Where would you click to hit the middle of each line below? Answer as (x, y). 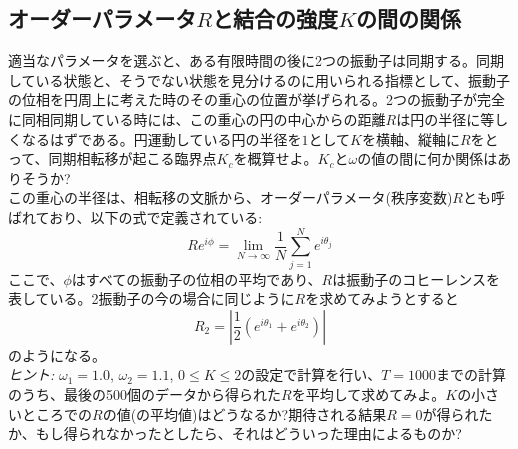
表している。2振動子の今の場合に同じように (151, 298)
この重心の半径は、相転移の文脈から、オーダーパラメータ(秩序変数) (230, 197)
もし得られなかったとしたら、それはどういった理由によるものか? (248, 433)
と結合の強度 (275, 18)
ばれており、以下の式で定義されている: (135, 216)
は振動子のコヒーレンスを (416, 278)
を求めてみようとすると (382, 298)
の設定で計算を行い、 (311, 374)
